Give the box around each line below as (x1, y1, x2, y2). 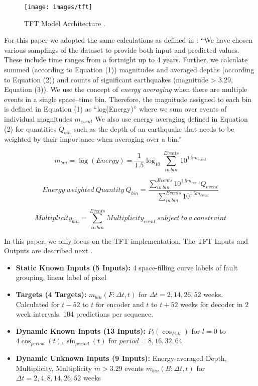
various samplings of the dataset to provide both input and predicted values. (4, 44, 239, 55)
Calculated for (16, 299, 60, 309)
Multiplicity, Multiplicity (16, 362, 92, 373)
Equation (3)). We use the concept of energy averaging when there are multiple (4, 84, 247, 94)
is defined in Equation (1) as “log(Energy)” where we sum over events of (4, 104, 227, 114)
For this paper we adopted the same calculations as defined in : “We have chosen (4, 35, 252, 45)
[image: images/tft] (24, 4, 93, 11)
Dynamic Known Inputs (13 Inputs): (16, 325, 146, 336)
